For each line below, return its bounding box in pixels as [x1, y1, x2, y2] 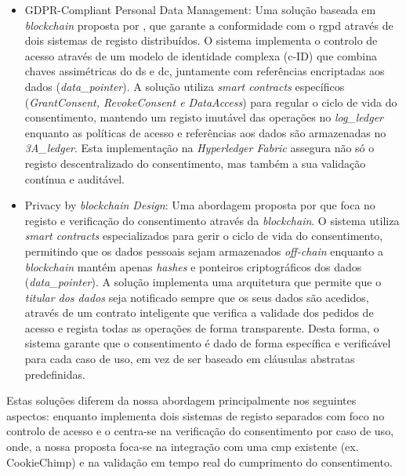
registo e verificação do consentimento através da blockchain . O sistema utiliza [24, 212, 400, 228]
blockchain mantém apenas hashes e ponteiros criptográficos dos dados [24, 258, 362, 274]
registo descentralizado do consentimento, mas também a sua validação [24, 154, 366, 171]
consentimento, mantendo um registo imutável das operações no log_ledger [24, 109, 383, 125]
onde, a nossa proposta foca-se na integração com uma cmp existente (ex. [6, 438, 359, 455]
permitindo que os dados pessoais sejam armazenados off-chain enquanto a [24, 242, 383, 259]
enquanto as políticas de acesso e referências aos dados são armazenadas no [24, 124, 386, 140]
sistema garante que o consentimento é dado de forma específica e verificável [24, 335, 391, 351]
